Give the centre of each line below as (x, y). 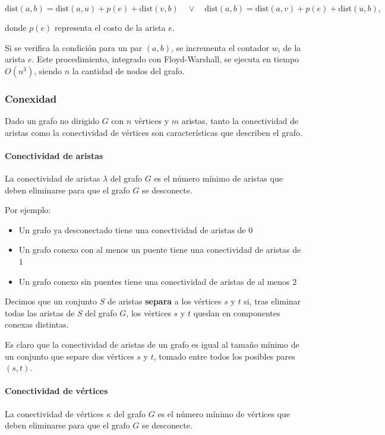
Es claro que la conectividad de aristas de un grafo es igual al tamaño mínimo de (152, 344)
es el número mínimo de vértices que (224, 413)
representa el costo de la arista (110, 27)
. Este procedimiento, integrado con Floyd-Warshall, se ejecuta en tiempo (165, 59)
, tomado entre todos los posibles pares (224, 356)
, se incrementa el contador (220, 47)
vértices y (152, 120)
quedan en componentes (237, 312)
